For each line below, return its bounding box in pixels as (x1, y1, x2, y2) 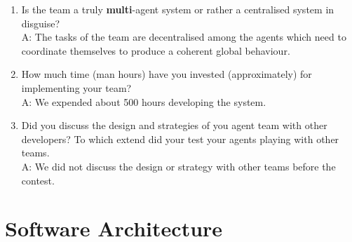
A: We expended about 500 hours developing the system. (21, 94, 266, 109)
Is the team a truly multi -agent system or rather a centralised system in (21, 2, 334, 16)
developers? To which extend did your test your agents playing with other (21, 131, 339, 146)
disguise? (21, 15, 60, 30)
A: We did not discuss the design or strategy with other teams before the (21, 159, 336, 173)
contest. (21, 173, 55, 187)
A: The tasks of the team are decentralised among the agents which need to (21, 29, 346, 44)
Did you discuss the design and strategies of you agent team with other (21, 118, 327, 133)
